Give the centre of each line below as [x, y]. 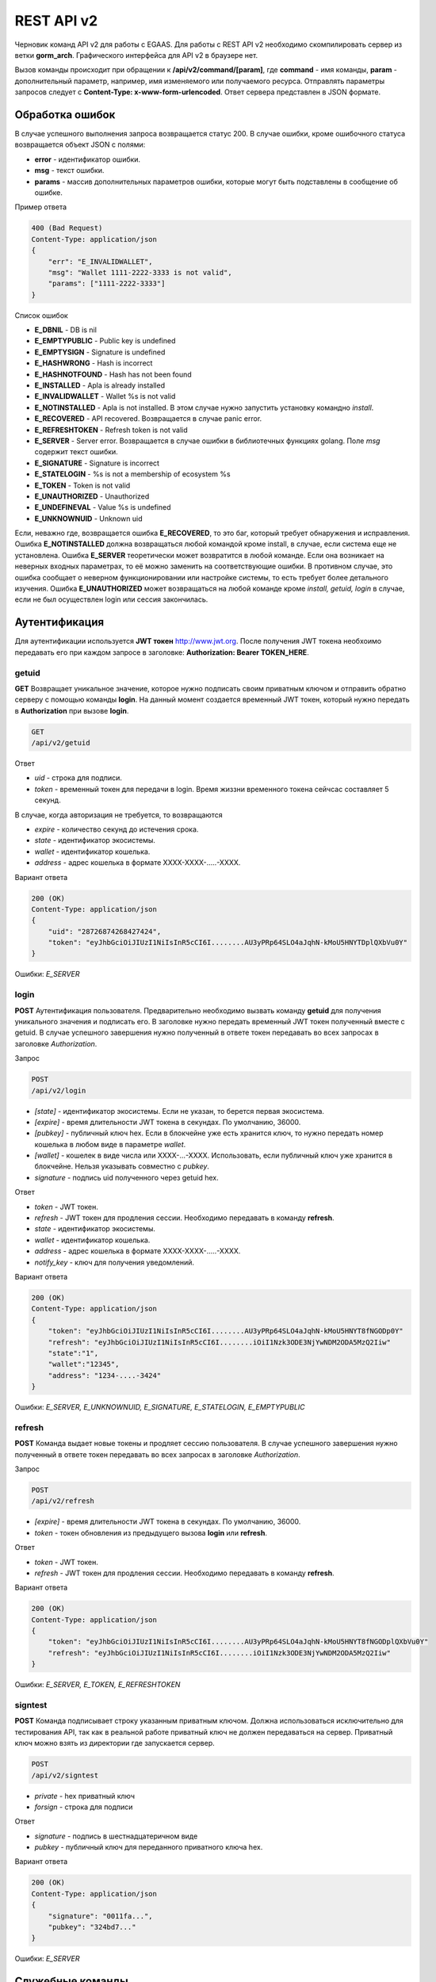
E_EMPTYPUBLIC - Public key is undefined [105, 341]
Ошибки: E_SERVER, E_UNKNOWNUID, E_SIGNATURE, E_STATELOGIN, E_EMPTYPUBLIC [160, 1407]
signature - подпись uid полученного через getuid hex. [127, 1177]
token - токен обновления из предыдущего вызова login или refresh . [151, 1532]
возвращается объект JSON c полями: [80, 145]
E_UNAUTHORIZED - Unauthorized [92, 496]
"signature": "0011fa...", [101, 1916]
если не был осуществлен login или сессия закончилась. [111, 599]
